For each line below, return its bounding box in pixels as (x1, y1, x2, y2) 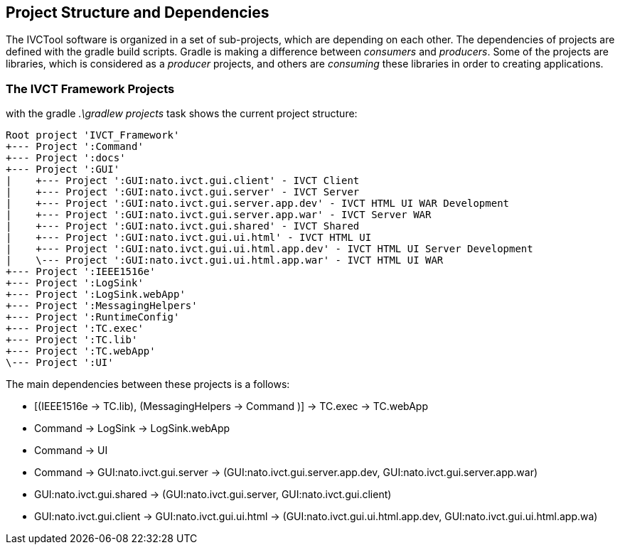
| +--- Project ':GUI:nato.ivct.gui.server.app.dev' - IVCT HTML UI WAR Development (6, 198, 510, 210)
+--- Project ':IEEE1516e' (6, 266, 156, 278)
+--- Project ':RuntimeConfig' (6, 311, 180, 323)
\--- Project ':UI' (6, 357, 114, 369)
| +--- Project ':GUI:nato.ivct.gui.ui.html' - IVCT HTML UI (6, 232, 372, 244)
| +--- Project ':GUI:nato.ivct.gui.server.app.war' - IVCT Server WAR (6, 209, 432, 221)
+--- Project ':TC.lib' (6, 334, 138, 346)
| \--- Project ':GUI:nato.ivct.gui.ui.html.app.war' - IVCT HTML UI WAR (6, 254, 444, 266)
